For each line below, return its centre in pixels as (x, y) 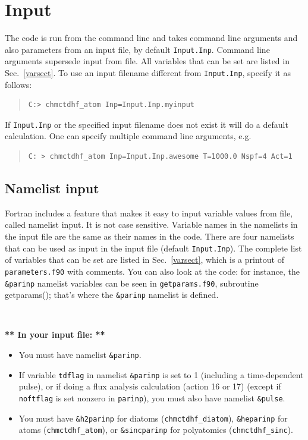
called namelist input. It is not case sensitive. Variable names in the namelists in (151, 224)
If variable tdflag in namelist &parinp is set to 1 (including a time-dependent (161, 374)
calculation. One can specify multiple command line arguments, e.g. (128, 136)
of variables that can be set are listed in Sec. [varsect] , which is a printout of (144, 260)
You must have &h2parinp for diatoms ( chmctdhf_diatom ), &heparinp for (153, 418)
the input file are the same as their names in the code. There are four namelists (150, 236)
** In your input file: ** (55, 334)
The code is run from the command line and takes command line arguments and (151, 38)
